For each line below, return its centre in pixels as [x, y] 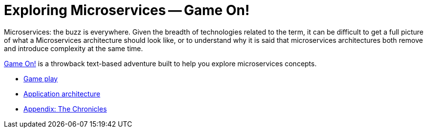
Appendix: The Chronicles [65, 109]
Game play [41, 78]
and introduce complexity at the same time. [73, 48]
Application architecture [62, 94]
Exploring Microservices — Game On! [127, 10]
